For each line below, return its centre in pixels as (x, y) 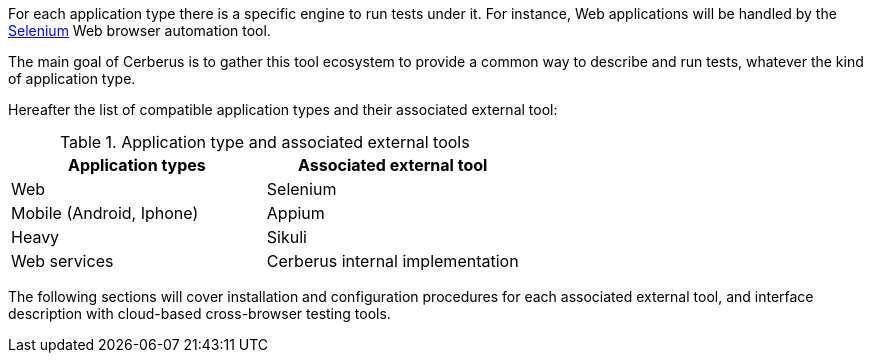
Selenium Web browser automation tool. (139, 30)
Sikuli (286, 237)
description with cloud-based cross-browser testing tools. (199, 313)
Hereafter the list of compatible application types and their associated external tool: (283, 109)
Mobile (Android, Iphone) (105, 213)
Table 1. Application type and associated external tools (264, 142)
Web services (62, 261)
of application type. (72, 78)
